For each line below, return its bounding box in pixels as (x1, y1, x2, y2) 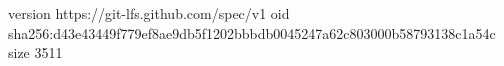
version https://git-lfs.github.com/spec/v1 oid (8, 3, 290, 23)
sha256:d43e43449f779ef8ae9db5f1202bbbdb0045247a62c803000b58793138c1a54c (8, 22, 496, 43)
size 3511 (8, 42, 63, 63)
